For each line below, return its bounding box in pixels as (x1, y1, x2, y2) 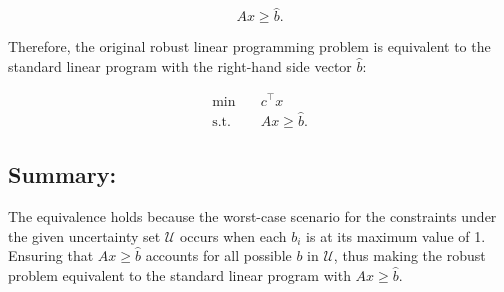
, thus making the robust (333, 245, 486, 266)
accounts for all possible (145, 245, 292, 266)
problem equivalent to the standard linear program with (8, 264, 351, 285)
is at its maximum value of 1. (306, 225, 486, 246)
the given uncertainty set (8, 225, 161, 246)
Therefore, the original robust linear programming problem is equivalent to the (8, 36, 491, 57)
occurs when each (179, 225, 287, 246)
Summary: (8, 159, 117, 190)
